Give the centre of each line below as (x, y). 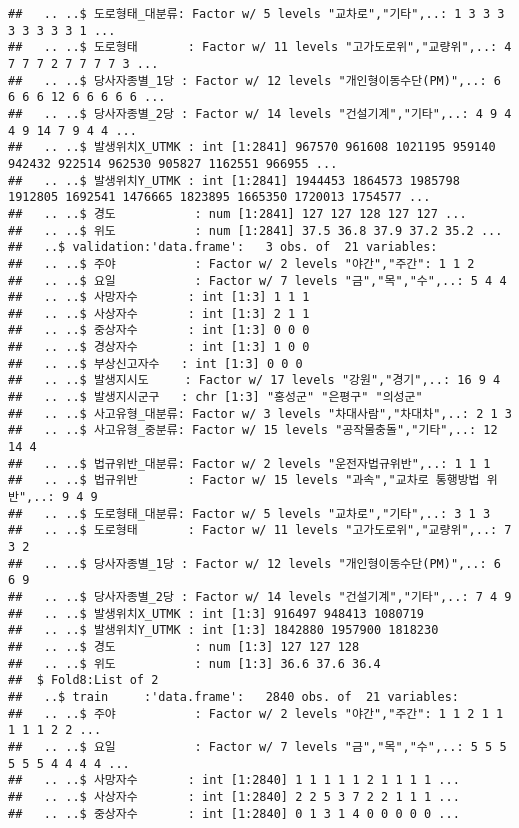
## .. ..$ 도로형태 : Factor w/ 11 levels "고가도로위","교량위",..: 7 (260, 530)
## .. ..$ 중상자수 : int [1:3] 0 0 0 (159, 330)
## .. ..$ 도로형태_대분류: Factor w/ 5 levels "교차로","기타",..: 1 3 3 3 (256, 14)
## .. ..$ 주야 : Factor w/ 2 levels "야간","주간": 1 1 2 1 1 (256, 713)
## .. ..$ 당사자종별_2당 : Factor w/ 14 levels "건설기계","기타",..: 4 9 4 (260, 113)
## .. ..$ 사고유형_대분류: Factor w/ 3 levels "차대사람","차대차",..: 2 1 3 (260, 413)
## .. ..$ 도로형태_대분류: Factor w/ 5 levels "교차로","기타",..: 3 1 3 (249, 513)
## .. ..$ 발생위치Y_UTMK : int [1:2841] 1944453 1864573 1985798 (234, 180)
